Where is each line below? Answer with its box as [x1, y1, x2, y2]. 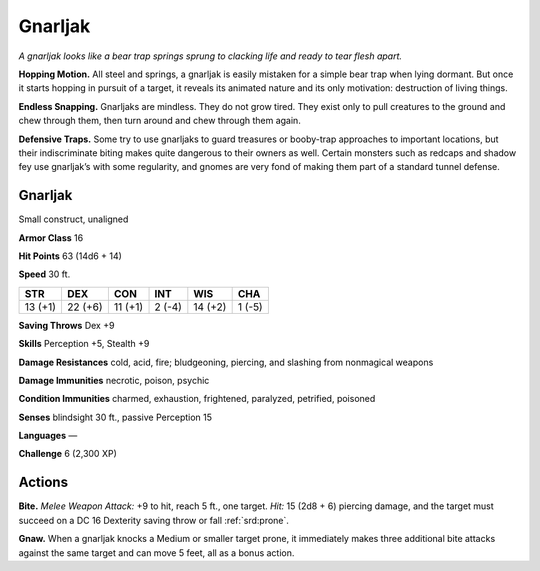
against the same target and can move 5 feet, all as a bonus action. [18, 546, 295, 559]
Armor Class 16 [18, 231, 84, 244]
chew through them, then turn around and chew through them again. [18, 115, 302, 127]
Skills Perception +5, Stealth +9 [18, 338, 150, 350]
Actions [18, 474, 69, 491]
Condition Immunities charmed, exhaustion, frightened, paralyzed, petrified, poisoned [18, 393, 376, 405]
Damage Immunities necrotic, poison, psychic [18, 374, 210, 386]
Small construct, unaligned [18, 213, 129, 225]
